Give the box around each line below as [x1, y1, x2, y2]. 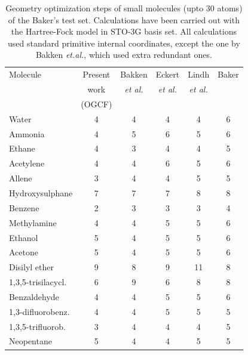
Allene [9, 172, 32, 184]
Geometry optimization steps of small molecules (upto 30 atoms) [5, 2, 243, 14]
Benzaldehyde [9, 290, 59, 302]
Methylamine [9, 216, 57, 229]
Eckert [155, 68, 180, 81]
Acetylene [9, 157, 45, 169]
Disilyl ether [9, 261, 54, 273]
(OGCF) [81, 97, 112, 110]
